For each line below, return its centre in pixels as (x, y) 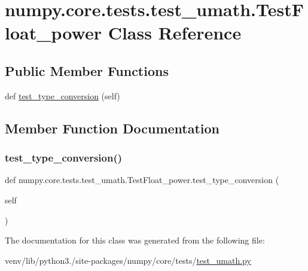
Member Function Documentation (112, 128)
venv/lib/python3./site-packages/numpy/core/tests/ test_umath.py (128, 260)
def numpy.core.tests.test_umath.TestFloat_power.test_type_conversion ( (142, 180)
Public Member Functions (87, 70)
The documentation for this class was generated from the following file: (135, 240)
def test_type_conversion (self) (62, 95)
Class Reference (175, 33)
